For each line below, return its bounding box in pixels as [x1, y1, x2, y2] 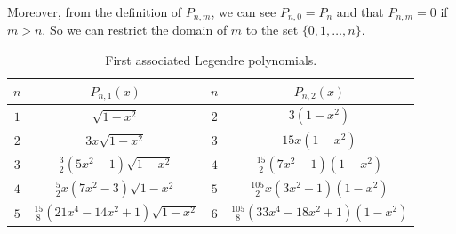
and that [336, 3, 384, 20]
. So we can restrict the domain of [42, 20, 228, 39]
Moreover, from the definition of [7, 3, 182, 20]
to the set [245, 20, 299, 39]
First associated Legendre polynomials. [105, 51, 317, 69]
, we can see [211, 3, 276, 20]
